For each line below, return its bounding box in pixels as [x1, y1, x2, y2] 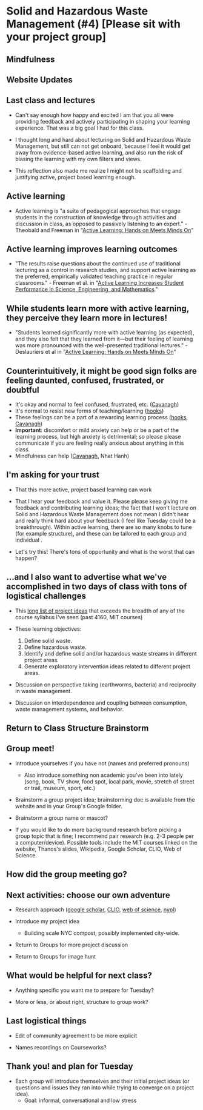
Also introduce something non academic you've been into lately [24, 771, 184, 779]
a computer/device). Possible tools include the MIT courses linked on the [15, 839, 198, 846]
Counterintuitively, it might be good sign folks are [6, 365, 197, 376]
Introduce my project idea [15, 918, 80, 925]
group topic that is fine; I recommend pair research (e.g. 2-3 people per [15, 832, 194, 840]
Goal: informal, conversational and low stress [24, 1097, 137, 1104]
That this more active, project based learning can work [15, 486, 152, 493]
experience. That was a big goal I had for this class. [15, 124, 144, 131]
